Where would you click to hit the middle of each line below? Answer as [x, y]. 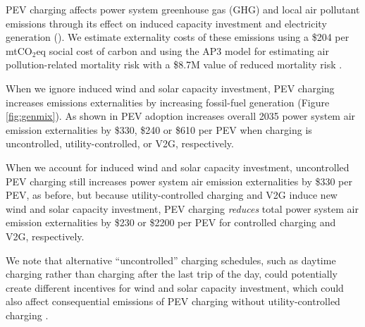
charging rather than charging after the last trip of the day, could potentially [172, 274]
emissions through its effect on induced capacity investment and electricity [166, 23]
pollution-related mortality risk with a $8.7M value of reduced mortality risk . [174, 64]
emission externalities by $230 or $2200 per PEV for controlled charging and [171, 222]
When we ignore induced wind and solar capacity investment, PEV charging [170, 88]
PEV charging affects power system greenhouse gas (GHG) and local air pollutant [183, 9]
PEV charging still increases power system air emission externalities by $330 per [179, 181]
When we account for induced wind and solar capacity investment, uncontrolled [178, 167]
